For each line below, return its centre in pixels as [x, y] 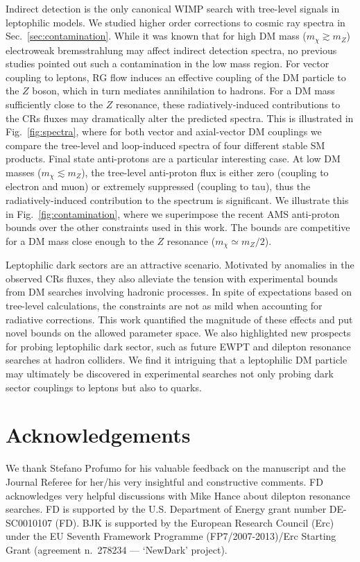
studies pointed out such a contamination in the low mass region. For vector [168, 63]
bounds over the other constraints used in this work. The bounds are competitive [178, 227]
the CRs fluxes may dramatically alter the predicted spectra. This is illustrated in [180, 118]
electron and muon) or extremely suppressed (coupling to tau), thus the [158, 186]
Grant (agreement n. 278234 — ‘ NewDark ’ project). [117, 549]
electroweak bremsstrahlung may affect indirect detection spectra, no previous [171, 50]
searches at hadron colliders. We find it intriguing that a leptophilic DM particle [177, 360]
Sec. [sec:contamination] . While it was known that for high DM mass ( [156, 36]
